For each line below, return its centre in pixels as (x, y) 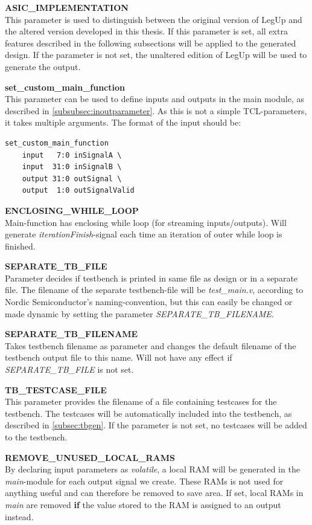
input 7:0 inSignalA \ (72, 155)
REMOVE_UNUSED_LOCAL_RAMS (90, 457)
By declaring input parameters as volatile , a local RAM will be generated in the (152, 469)
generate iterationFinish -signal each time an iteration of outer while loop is (144, 234)
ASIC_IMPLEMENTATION (67, 7)
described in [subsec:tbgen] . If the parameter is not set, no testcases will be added (156, 425)
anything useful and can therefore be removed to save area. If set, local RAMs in (154, 493)
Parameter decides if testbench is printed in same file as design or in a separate (151, 278)
